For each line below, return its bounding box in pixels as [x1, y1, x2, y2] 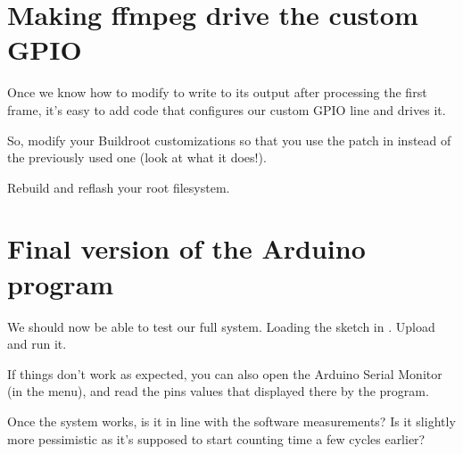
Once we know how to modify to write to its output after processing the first [7, 83, 427, 102]
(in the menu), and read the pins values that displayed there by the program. [7, 382, 429, 400]
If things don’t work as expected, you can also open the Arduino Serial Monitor [7, 364, 442, 383]
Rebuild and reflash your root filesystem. [7, 177, 230, 196]
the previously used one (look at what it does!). [7, 148, 267, 167]
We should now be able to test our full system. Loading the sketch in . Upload [7, 317, 435, 335]
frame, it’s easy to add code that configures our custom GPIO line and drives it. [7, 100, 446, 119]
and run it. [7, 334, 67, 353]
